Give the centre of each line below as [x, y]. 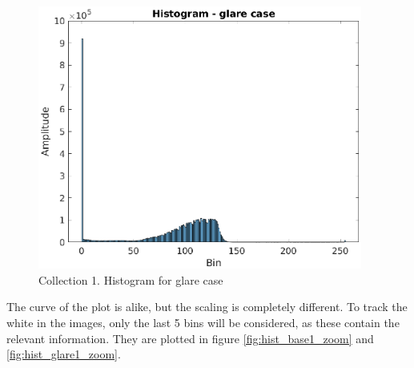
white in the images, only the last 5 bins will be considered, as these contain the [203, 322]
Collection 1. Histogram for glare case [131, 279]
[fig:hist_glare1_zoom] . [64, 354]
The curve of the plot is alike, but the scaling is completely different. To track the [207, 307]
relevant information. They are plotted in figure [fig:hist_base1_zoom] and [190, 338]
